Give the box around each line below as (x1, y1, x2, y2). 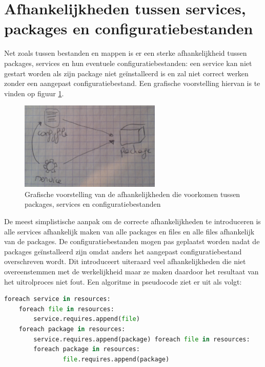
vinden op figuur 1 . (4, 88, 64, 98)
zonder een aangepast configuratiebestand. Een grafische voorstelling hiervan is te (4, 78, 260, 89)
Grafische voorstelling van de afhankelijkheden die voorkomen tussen (25, 188, 240, 199)
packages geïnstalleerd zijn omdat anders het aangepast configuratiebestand (4, 246, 242, 256)
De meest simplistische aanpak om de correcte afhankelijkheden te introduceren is (4, 216, 261, 227)
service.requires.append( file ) (33, 315, 140, 323)
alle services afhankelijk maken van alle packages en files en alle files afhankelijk (4, 226, 255, 236)
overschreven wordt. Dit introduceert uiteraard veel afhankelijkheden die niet (4, 256, 246, 267)
